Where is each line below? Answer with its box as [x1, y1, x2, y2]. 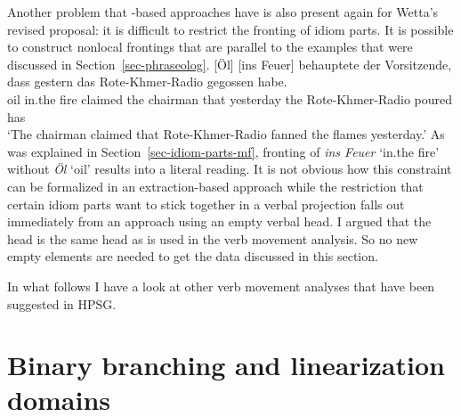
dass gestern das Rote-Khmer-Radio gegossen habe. [7, 72, 287, 91]
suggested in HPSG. [7, 294, 117, 313]
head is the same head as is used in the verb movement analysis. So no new [7, 229, 418, 248]
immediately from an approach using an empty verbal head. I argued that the [7, 212, 432, 231]
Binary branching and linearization [7, 347, 445, 383]
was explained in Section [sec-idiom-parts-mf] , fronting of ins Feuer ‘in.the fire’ [7, 142, 440, 160]
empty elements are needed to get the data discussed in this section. [7, 247, 378, 266]
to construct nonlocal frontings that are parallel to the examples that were [7, 37, 413, 56]
